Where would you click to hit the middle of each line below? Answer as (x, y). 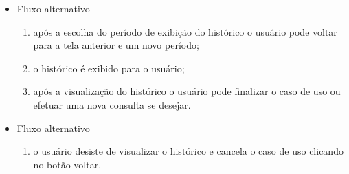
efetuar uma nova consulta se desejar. (112, 104)
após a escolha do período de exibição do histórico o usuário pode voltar (185, 31)
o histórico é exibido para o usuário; (109, 68)
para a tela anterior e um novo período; (116, 45)
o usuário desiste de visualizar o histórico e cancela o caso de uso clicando (188, 151)
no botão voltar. (67, 164)
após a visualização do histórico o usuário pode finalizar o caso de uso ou (187, 91)
